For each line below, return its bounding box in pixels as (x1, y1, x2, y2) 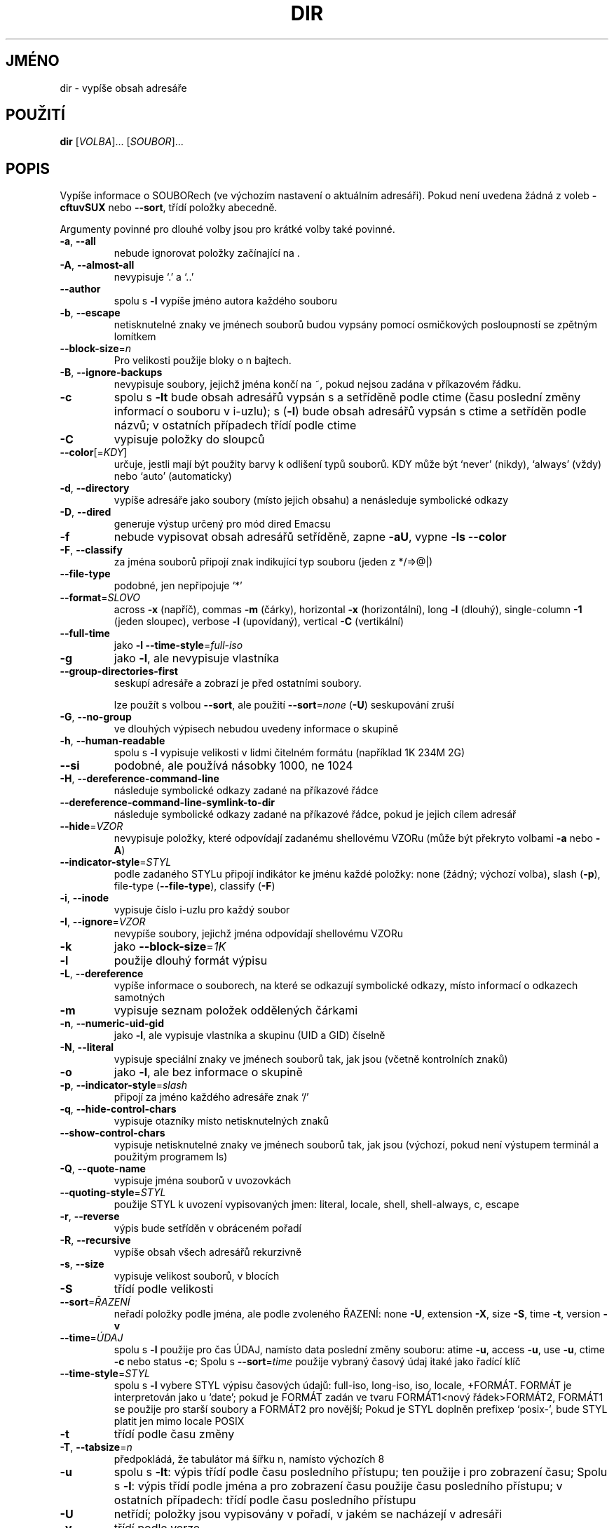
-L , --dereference (60, 967, 144, 980)
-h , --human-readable (60, 735, 165, 747)
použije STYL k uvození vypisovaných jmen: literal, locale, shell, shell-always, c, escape (114, 1198, 519, 1211)
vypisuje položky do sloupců (114, 432, 265, 447)
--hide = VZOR (60, 820, 123, 833)
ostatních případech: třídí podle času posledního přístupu (114, 1493, 416, 1508)
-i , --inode (60, 892, 109, 904)
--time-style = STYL (60, 1367, 150, 1380)
